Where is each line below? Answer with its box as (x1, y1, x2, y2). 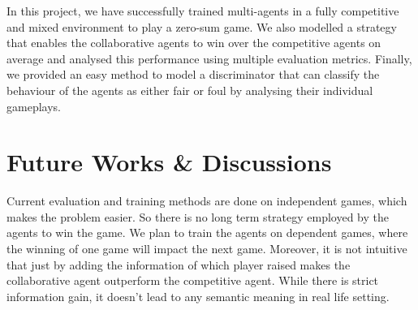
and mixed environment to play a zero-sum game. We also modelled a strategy (6, 18, 397, 35)
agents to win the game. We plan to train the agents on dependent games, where (6, 224, 408, 241)
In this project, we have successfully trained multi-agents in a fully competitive (6, 2, 399, 19)
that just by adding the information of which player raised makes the (6, 256, 351, 273)
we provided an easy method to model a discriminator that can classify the (6, 66, 380, 83)
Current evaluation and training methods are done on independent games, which (6, 192, 407, 209)
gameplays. (6, 97, 61, 114)
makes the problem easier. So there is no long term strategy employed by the (6, 208, 390, 225)
